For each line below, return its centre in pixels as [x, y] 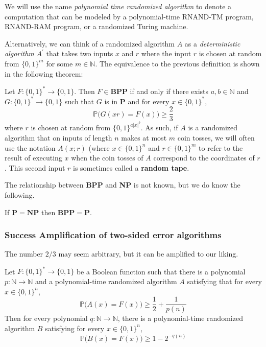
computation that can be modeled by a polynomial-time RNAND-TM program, [129, 16]
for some [59, 63]
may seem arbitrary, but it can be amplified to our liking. [148, 254]
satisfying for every [75, 328]
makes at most [144, 137]
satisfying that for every [224, 281]
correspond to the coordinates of [204, 158]
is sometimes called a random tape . [131, 167]
